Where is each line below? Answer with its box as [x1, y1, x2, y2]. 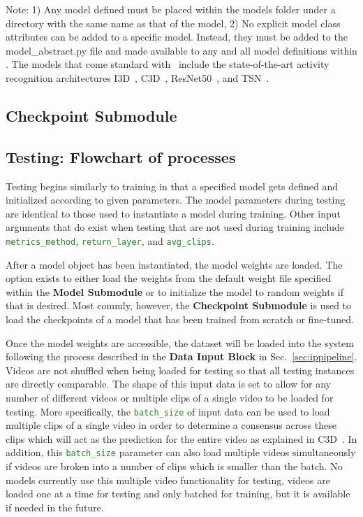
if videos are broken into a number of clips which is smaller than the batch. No [6, 459, 343, 474]
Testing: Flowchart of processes [6, 146, 236, 167]
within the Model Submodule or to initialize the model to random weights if [6, 284, 344, 299]
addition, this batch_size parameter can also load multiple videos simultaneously [6, 445, 356, 460]
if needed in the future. [6, 500, 104, 514]
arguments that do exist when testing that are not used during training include [6, 220, 345, 234]
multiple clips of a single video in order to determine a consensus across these [6, 418, 336, 432]
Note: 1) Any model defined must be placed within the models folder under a [6, 2, 336, 16]
